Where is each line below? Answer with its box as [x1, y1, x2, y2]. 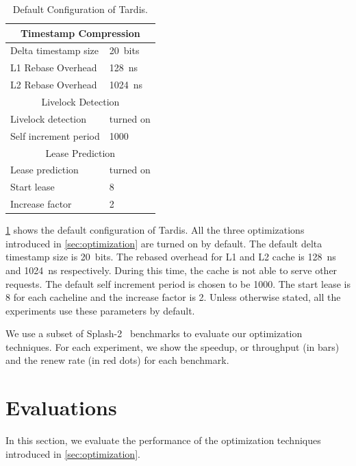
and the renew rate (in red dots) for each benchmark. [5, 353, 229, 367]
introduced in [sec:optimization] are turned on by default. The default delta [5, 236, 322, 250]
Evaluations [5, 393, 117, 421]
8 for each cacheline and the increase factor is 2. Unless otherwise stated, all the [5, 290, 341, 304]
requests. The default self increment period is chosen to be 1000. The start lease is [5, 276, 351, 291]
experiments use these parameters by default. [5, 303, 195, 317]
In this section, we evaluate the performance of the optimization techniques [5, 433, 321, 447]
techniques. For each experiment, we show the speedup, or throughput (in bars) [5, 339, 340, 354]
